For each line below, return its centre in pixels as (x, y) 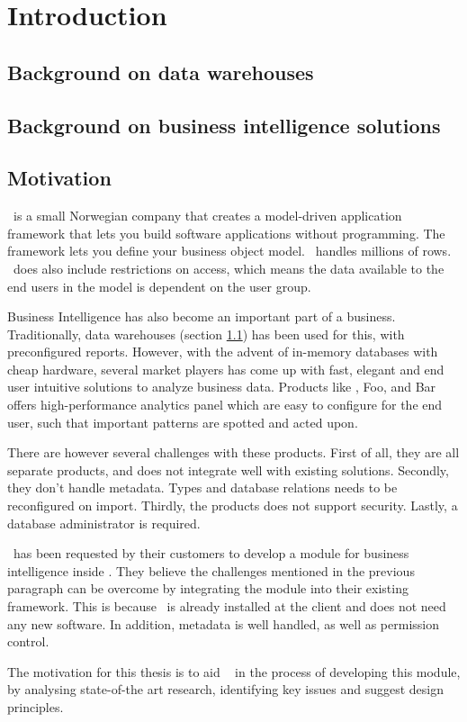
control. (28, 641)
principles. (36, 706)
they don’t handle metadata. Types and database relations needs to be (202, 487)
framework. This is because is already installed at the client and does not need (227, 606)
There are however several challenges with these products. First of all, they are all (233, 452)
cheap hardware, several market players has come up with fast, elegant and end (226, 369)
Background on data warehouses (161, 72)
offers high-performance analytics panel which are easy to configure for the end (225, 405)
